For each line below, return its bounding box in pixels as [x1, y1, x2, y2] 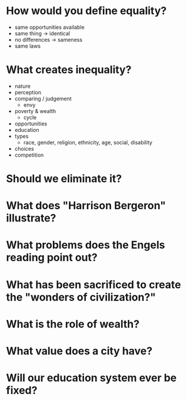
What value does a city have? [6, 345, 153, 358]
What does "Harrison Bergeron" [6, 199, 166, 213]
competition [14, 151, 44, 158]
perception [14, 88, 41, 95]
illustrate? [6, 211, 56, 225]
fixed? [6, 384, 38, 397]
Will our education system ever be [6, 371, 177, 385]
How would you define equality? [6, 4, 167, 18]
